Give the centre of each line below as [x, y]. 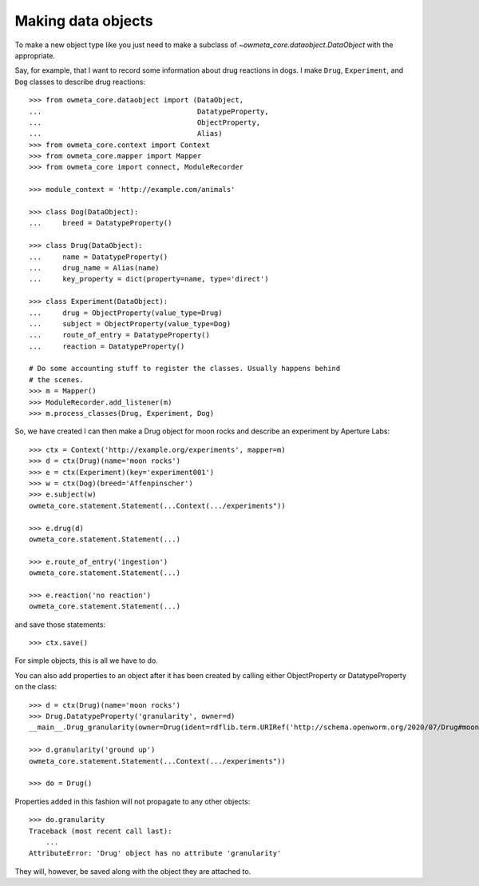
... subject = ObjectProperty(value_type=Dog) [130, 323]
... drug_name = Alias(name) [94, 267]
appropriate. [35, 55]
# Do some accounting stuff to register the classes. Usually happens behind [185, 369]
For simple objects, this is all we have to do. [87, 661]
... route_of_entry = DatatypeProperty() [120, 335]
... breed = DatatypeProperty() [101, 223]
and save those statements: [60, 625]
